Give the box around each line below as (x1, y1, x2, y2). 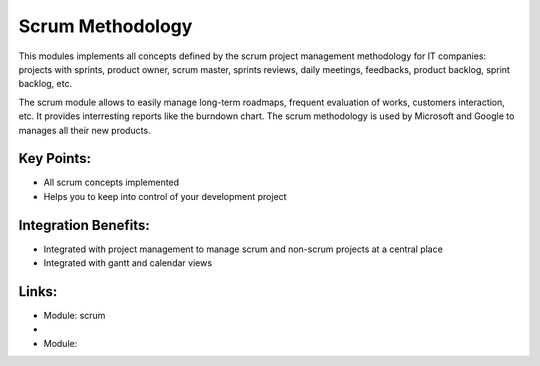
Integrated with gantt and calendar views (43, 257, 213, 269)
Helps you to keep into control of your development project (43, 190, 287, 202)
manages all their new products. (18, 124, 151, 136)
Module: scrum (43, 310, 106, 321)
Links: (18, 283, 58, 300)
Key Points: (18, 150, 92, 167)
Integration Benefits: (18, 216, 150, 234)
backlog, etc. (18, 78, 73, 90)
